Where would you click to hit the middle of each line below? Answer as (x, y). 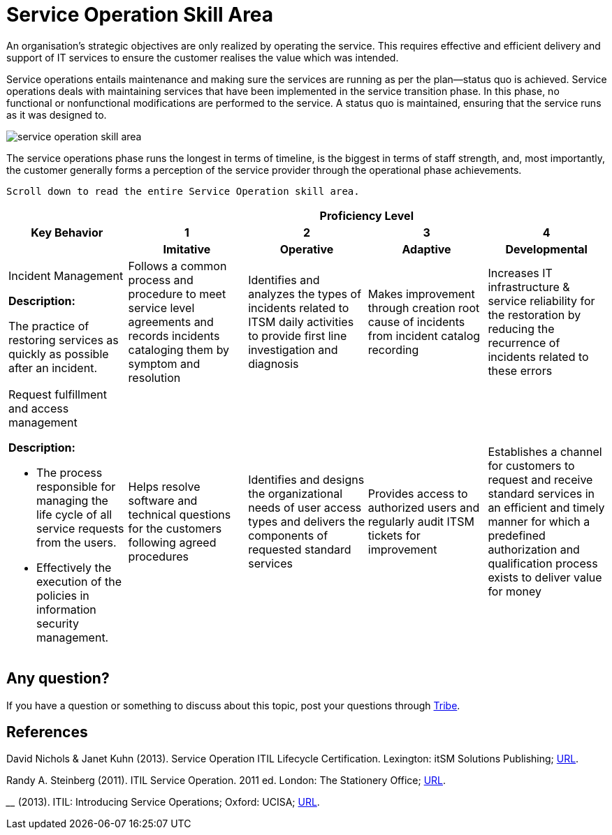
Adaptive (427, 249)
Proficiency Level (366, 215)
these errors (520, 370)
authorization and (534, 549)
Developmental (546, 249)
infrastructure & (529, 287)
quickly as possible (59, 354)
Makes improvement (421, 294)
